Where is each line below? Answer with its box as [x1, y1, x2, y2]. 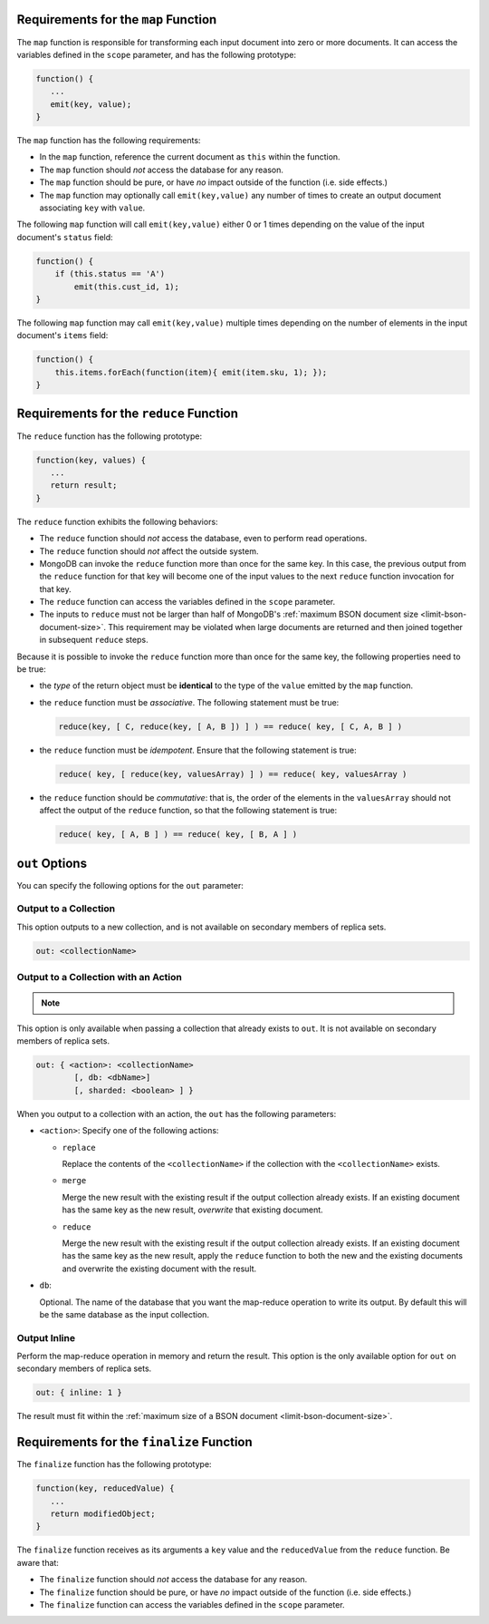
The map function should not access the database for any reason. [39, 164, 284, 175]
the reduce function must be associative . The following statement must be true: [39, 696, 340, 707]
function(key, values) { [35, 454, 147, 465]
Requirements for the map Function [16, 12, 217, 27]
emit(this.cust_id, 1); [73, 281, 180, 292]
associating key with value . [39, 202, 146, 213]
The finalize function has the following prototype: [16, 1459, 212, 1470]
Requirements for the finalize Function [16, 1434, 253, 1450]
